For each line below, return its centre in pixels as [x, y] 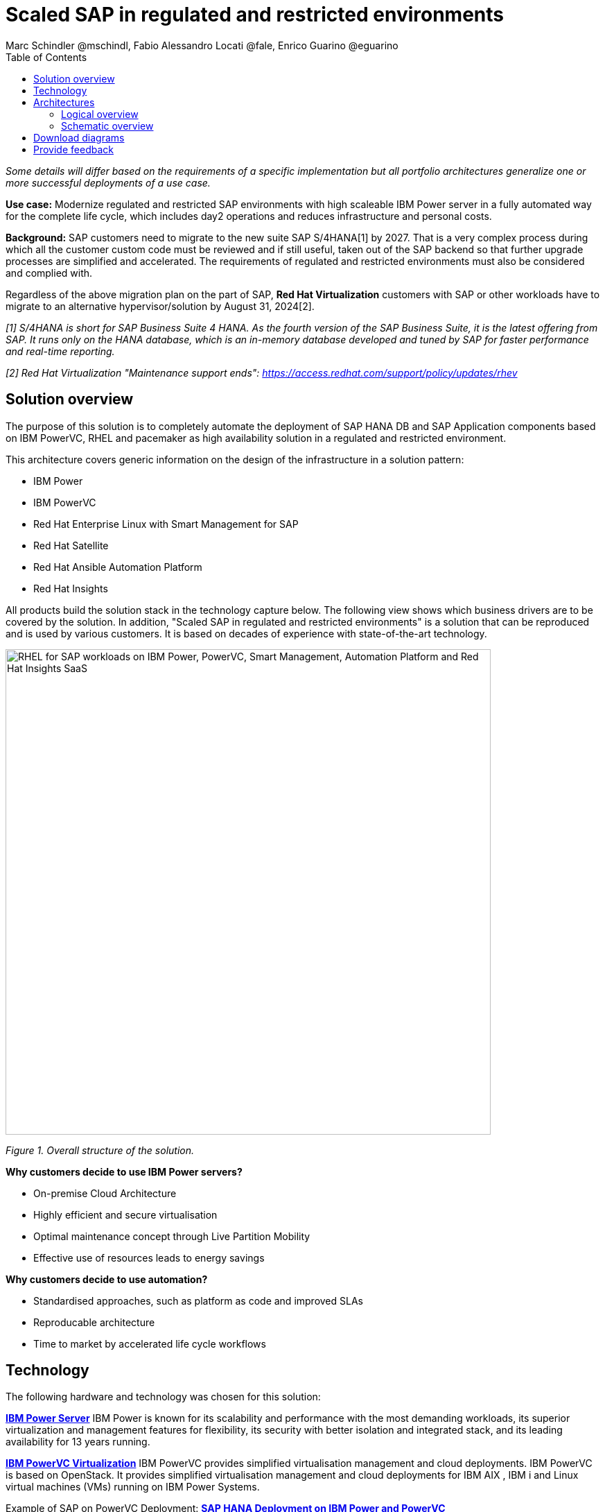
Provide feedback [73, 149]
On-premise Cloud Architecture [105, 1193]
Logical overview [100, 114]
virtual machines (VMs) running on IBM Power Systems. [133, 1487]
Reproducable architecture [94, 1322]
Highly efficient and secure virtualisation [125, 1214]
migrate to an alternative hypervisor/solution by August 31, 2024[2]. [160, 306]
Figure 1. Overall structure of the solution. [100, 1150]
